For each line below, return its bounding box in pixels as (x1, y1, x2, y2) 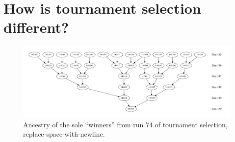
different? (3, 17, 69, 37)
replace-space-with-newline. (23, 129, 105, 139)
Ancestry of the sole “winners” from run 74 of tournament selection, (23, 119, 228, 129)
